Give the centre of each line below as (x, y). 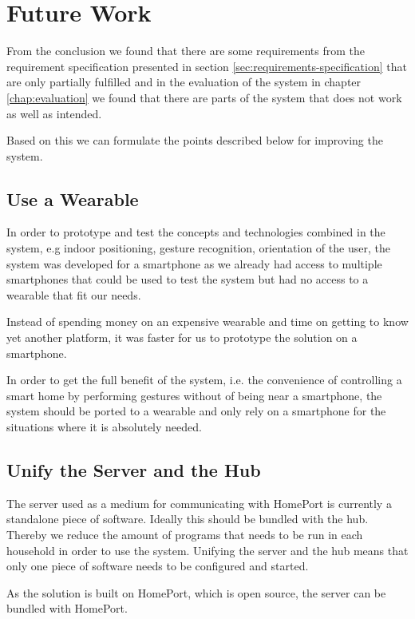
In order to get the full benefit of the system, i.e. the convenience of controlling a (204, 380)
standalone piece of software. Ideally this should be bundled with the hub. (188, 519)
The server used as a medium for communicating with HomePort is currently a (199, 503)
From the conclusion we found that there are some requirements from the (186, 51)
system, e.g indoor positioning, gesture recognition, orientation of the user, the (198, 248)
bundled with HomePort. (67, 608)
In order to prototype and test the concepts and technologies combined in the (196, 232)
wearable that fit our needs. (74, 294)
